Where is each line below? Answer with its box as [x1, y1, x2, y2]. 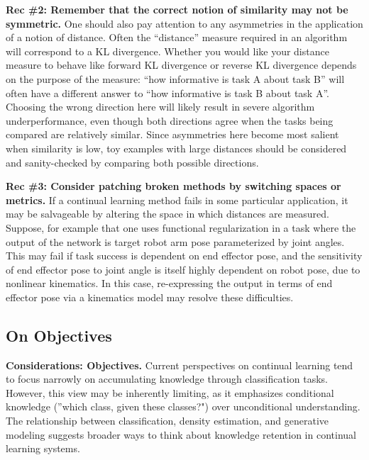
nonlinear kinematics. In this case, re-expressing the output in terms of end [6, 276, 333, 291]
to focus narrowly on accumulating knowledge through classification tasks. [6, 371, 328, 386]
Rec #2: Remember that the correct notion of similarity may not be [6, 2, 348, 16]
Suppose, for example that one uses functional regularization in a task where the [6, 220, 356, 235]
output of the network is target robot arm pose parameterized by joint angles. [6, 234, 345, 249]
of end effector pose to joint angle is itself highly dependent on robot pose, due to [6, 262, 360, 276]
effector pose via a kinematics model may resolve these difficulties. [6, 289, 294, 304]
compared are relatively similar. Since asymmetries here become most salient [6, 127, 339, 142]
